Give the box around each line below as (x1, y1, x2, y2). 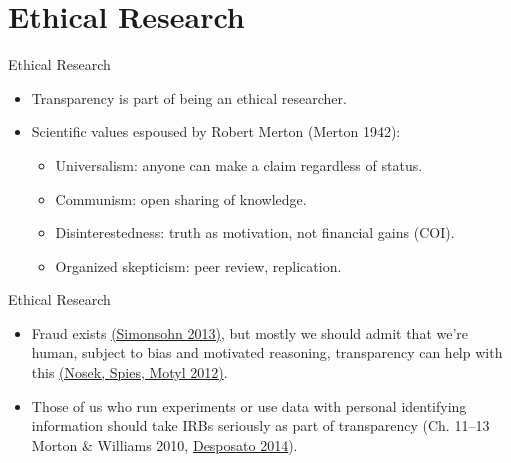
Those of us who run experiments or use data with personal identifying (31, 395, 467, 416)
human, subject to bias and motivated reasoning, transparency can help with (31, 342, 503, 363)
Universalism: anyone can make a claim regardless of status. (55, 154, 423, 175)
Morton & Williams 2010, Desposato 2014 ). (31, 434, 298, 455)
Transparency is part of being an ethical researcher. (31, 87, 347, 108)
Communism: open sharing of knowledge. (55, 188, 307, 209)
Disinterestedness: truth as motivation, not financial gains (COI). (55, 222, 455, 243)
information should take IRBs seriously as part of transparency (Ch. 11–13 (31, 415, 490, 436)
